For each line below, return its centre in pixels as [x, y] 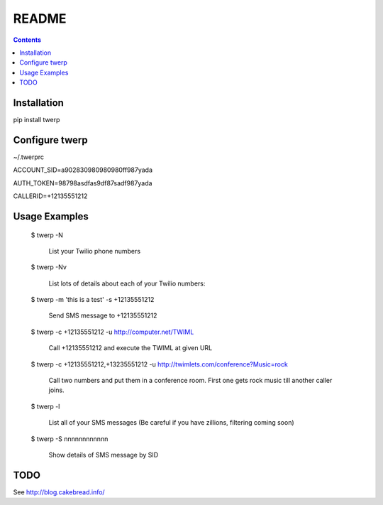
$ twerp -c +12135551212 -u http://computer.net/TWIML [112, 332]
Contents [27, 40]
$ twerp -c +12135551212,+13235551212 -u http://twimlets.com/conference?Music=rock [160, 364]
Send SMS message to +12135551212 [103, 315]
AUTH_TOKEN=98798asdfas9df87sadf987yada [83, 183]
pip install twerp [37, 120]
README [40, 18]
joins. [56, 390]
